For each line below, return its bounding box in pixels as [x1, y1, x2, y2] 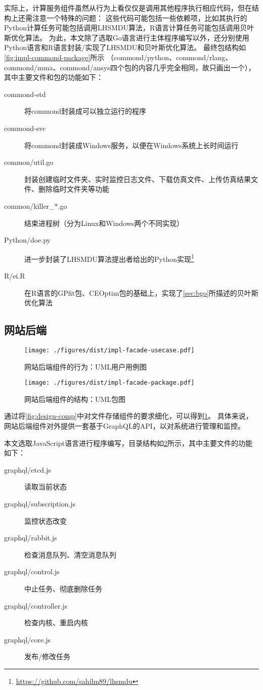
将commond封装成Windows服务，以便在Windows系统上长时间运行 [24, 140, 239, 150]
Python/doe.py [4, 235, 51, 245]
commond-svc [4, 122, 46, 133]
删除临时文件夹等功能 [38, 183, 109, 194]
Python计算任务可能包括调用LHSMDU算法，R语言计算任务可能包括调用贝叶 [4, 22, 254, 33]
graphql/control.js [4, 566, 60, 577]
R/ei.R [4, 270, 25, 281]
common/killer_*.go [4, 200, 67, 211]
